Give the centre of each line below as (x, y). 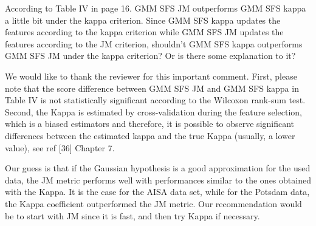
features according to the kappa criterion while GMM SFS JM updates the (144, 32)
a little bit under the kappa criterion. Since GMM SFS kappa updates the (143, 20)
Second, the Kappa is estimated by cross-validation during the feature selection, (153, 111)
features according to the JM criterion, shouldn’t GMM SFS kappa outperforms (154, 43)
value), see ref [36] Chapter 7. (60, 147)
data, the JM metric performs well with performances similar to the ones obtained (158, 180)
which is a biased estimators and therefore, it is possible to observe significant (150, 124)
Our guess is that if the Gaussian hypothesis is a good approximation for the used (158, 168)
